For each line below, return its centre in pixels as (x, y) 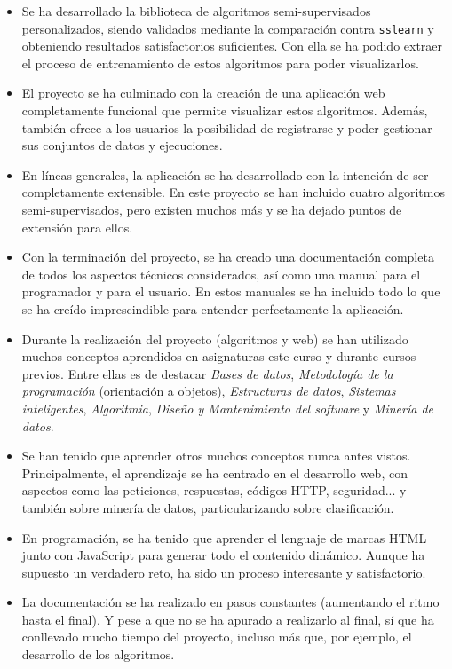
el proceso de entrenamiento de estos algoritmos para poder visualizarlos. (220, 63)
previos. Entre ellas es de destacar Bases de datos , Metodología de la (207, 373)
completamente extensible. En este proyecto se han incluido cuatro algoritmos (233, 192)
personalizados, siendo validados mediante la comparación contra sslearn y (228, 28)
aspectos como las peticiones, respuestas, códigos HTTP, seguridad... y (214, 490)
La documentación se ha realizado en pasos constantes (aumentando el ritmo (230, 602)
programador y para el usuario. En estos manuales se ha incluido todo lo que (231, 291)
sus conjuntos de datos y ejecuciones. (122, 145)
